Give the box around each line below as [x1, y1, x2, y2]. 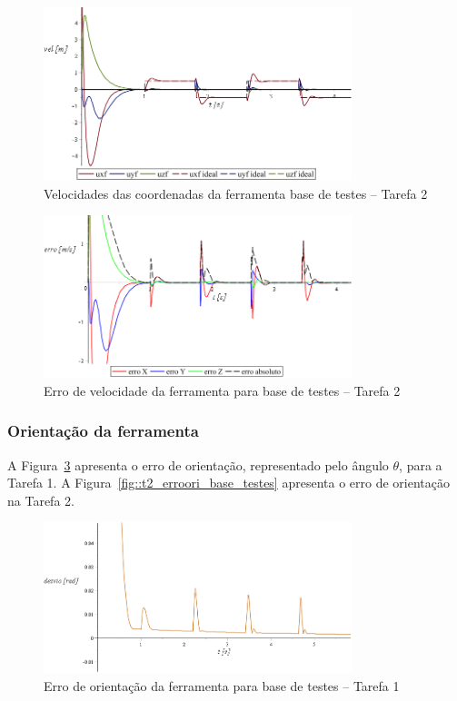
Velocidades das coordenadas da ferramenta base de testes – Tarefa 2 [44, 183, 428, 202]
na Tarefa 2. [7, 490, 75, 509]
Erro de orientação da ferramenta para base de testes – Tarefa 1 [44, 676, 400, 695]
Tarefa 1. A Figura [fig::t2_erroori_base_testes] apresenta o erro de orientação [7, 473, 450, 492]
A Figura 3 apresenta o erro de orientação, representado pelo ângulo [7, 455, 389, 474]
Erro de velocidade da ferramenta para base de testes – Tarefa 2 [44, 380, 401, 400]
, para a [399, 455, 442, 474]
